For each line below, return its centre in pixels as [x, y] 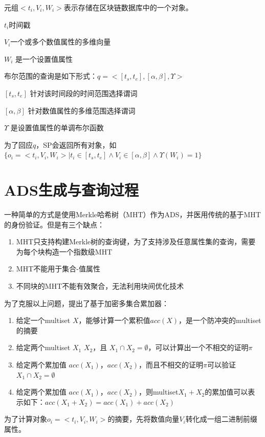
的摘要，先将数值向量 [143, 419]
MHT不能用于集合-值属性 [58, 269]
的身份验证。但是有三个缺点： [54, 224]
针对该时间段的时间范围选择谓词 [84, 93]
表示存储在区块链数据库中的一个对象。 [128, 7]
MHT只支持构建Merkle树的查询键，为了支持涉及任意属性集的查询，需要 [136, 241]
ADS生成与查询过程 [71, 190]
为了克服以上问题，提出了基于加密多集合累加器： [86, 303]
